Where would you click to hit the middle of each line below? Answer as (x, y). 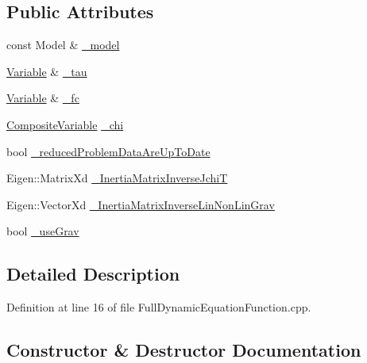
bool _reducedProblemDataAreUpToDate (108, 151)
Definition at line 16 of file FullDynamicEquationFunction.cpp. (159, 307)
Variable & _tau (47, 71)
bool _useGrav (43, 231)
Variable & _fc (43, 98)
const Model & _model (63, 45)
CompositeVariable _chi (65, 124)
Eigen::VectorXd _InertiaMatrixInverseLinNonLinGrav (141, 204)
